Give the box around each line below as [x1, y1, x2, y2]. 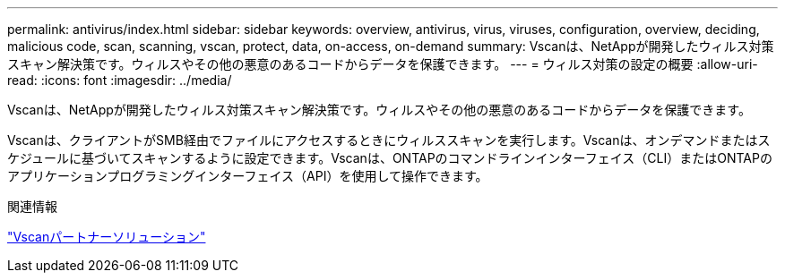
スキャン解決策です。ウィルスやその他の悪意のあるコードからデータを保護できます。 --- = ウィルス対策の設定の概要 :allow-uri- [7, 56, 758, 72]
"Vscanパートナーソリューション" [7, 229, 206, 244]
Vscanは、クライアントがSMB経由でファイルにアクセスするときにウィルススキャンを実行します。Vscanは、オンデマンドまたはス [7, 132, 771, 148]
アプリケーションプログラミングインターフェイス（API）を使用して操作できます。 [7, 168, 488, 183]
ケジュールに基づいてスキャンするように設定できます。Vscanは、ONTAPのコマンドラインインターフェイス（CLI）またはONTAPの [7, 150, 772, 165]
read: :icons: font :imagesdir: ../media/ [7, 72, 232, 88]
